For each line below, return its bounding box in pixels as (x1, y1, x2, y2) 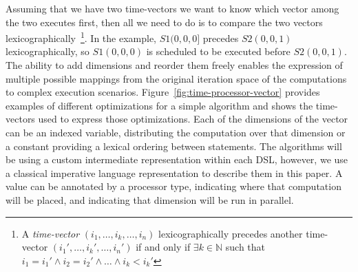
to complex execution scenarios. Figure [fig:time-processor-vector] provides (6, 85, 320, 99)
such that (225, 240, 266, 254)
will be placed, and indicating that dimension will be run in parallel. (6, 192, 294, 207)
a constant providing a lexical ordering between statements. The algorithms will (6, 138, 342, 153)
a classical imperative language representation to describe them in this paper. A (6, 165, 343, 180)
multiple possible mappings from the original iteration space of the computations (6, 71, 347, 85)
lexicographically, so (6, 44, 89, 59)
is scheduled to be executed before (146, 44, 291, 59)
